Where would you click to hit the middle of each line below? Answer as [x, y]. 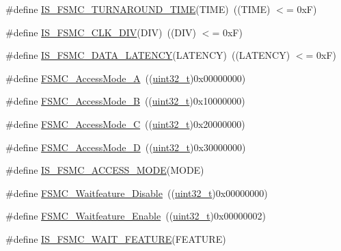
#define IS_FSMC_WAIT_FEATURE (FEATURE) [116, 238]
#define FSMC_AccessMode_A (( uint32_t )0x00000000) [126, 78]
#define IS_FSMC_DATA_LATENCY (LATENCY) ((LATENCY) [148, 55]
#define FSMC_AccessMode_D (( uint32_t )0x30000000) [126, 147]
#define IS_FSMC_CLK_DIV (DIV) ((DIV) [101, 32]
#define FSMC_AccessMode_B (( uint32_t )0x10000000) [125, 101]
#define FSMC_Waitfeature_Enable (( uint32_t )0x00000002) [136, 216]
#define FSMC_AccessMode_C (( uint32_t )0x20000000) [125, 123]
